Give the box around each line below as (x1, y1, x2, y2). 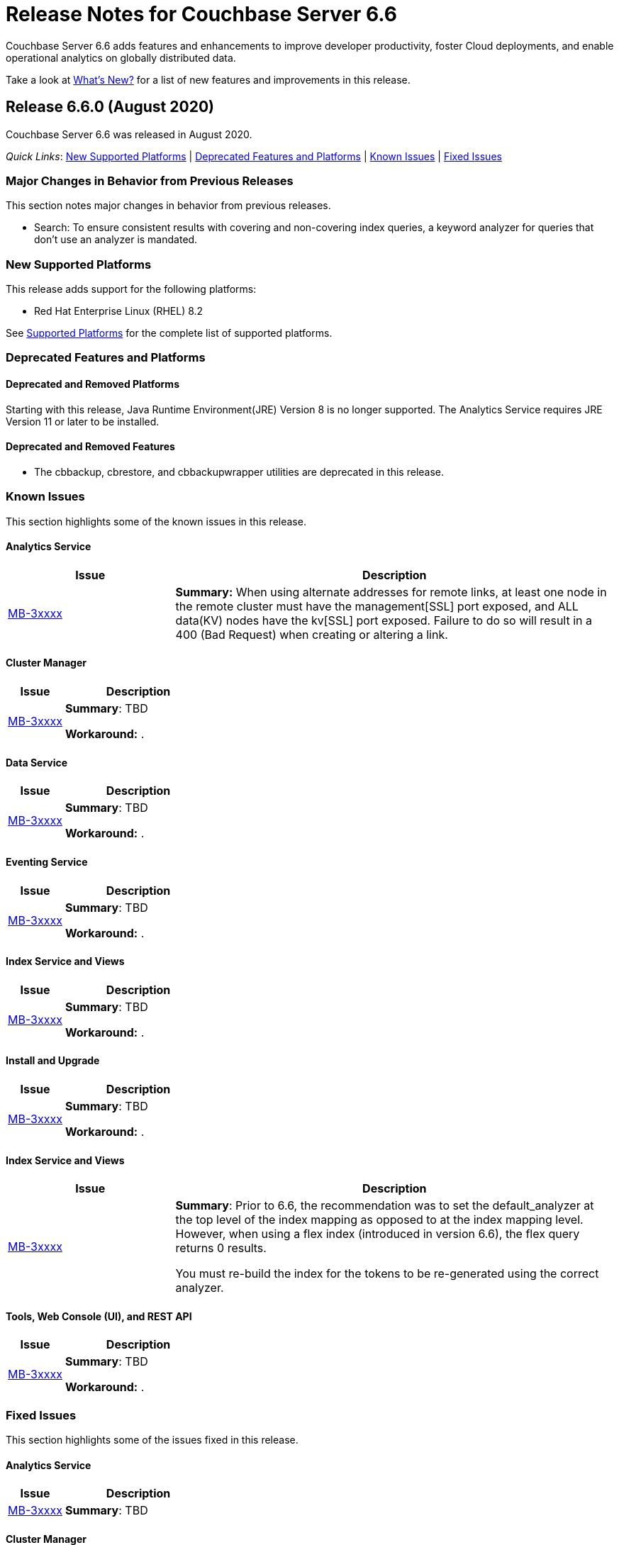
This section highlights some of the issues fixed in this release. (6, 1434, 299, 1446)
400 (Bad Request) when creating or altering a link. (175, 627, 448, 642)
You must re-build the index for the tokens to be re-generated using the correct (175, 1266, 599, 1281)
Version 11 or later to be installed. (6, 415, 160, 428)
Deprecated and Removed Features (6, 440, 175, 453)
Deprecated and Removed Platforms (6, 378, 179, 391)
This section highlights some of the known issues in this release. (6, 515, 306, 528)
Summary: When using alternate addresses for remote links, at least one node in (175, 584, 607, 599)
